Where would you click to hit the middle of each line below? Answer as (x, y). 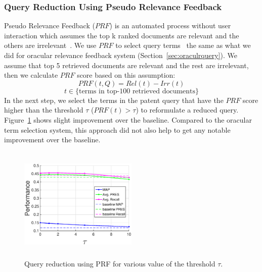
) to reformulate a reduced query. (187, 110)
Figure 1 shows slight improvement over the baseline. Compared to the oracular (128, 119)
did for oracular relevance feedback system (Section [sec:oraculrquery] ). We (121, 55)
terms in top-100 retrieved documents (137, 91)
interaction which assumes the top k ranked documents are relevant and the (122, 35)
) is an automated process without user (170, 25)
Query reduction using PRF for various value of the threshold (120, 264)
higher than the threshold (44, 110)
